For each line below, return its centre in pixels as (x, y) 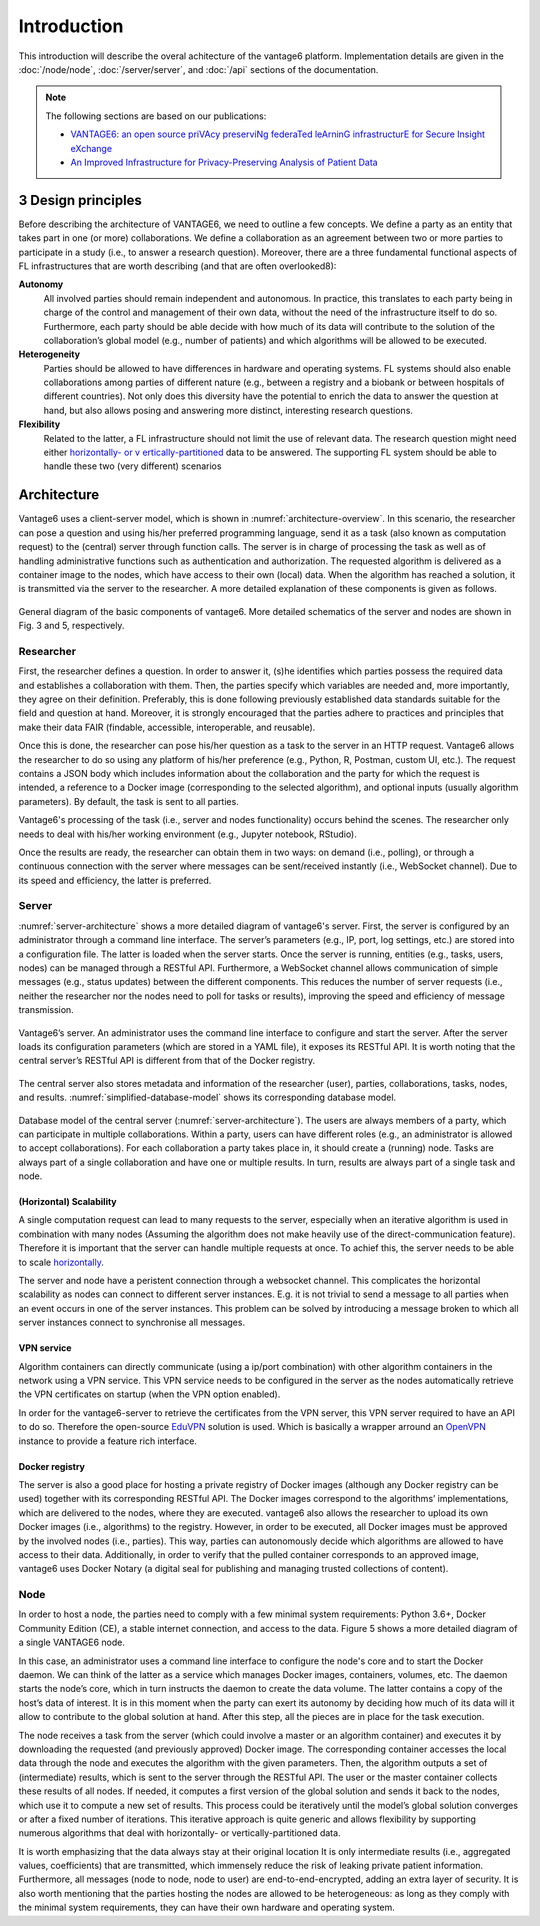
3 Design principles (80, 200)
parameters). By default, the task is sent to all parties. (128, 801)
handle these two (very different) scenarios (132, 466)
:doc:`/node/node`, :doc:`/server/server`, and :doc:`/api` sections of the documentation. (198, 69)
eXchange (91, 148)
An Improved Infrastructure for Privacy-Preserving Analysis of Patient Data (224, 162)
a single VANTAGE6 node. (71, 1642)
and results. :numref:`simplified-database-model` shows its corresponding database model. (207, 1097)
